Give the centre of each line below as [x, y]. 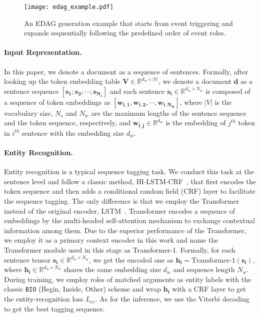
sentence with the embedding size [73, 133]
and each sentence [137, 91]
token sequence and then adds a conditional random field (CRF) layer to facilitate [130, 191]
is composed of [228, 91]
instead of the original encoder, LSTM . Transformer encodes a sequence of [119, 210]
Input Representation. [43, 52]
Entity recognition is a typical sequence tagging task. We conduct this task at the [129, 171]
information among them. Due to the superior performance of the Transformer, [125, 230]
